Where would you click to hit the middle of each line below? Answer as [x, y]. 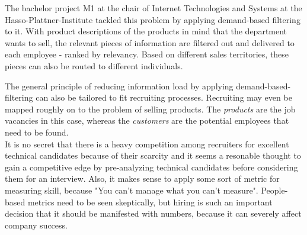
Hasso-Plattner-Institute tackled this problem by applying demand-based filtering [153, 19]
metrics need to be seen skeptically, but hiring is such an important [150, 202]
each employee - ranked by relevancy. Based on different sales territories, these [147, 54]
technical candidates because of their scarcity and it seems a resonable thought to [153, 155]
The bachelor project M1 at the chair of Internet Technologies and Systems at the [153, 8]
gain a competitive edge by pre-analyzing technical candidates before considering [151, 167]
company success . [36, 225]
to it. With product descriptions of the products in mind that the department [146, 31]
